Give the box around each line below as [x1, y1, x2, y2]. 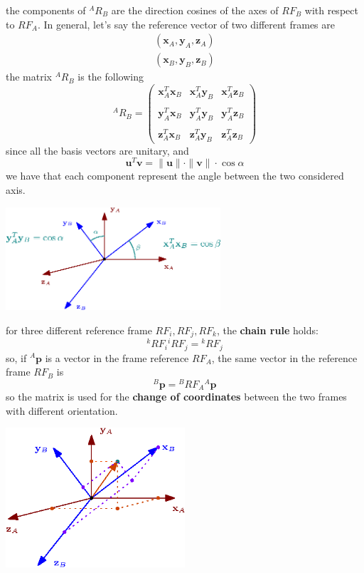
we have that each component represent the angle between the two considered [6, 168, 344, 183]
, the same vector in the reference [211, 350, 358, 365]
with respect [304, 3, 358, 17]
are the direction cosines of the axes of [111, 3, 279, 17]
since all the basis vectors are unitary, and [6, 143, 189, 158]
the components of [6, 3, 86, 17]
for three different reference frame [6, 322, 152, 337]
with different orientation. [6, 403, 118, 418]
